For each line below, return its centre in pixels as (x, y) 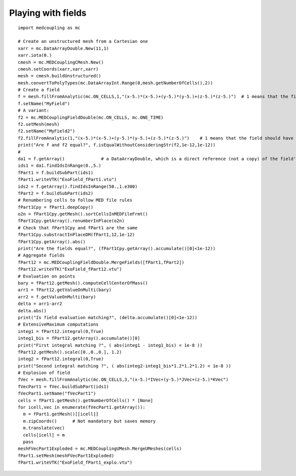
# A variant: (34, 110)
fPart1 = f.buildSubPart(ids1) (56, 172)
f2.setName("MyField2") (47, 131)
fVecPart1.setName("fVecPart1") (57, 394)
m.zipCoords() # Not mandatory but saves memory (89, 421)
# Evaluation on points (47, 276)
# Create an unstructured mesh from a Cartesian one (83, 41)
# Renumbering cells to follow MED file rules (75, 200)
